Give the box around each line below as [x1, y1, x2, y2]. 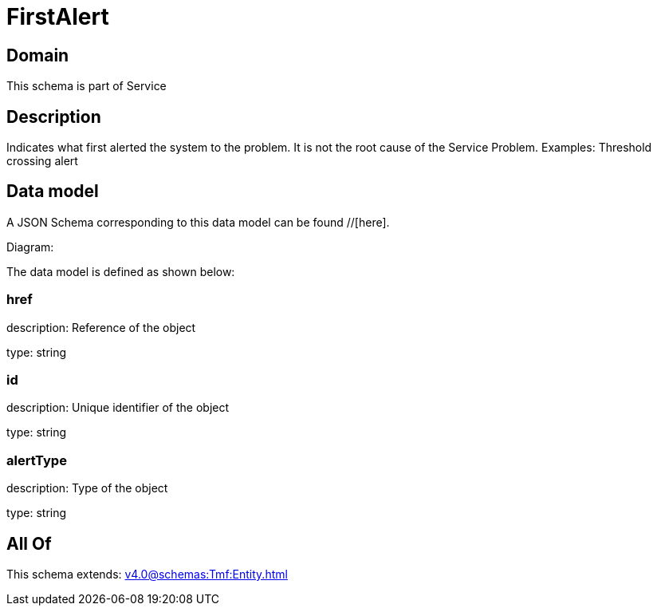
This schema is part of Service [6, 79, 167, 93]
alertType [6, 452, 67, 468]
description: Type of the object [6, 481, 168, 496]
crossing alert [6, 154, 78, 168]
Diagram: [6, 239, 54, 254]
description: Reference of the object [6, 320, 196, 334]
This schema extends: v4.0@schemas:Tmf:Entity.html [6, 567, 288, 581]
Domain [6, 45, 69, 65]
